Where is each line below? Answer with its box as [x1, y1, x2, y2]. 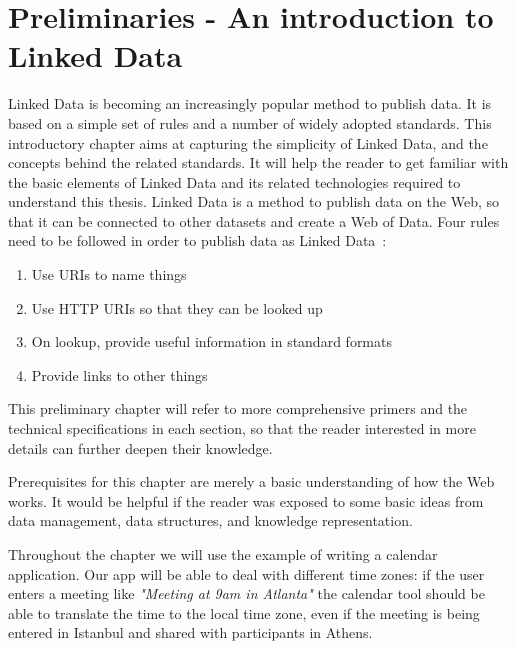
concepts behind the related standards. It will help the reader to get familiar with [8, 152, 509, 173]
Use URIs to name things [31, 264, 187, 285]
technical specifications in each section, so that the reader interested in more [8, 418, 476, 439]
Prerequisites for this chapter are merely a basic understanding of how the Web [8, 471, 495, 492]
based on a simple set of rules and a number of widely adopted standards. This [8, 112, 492, 133]
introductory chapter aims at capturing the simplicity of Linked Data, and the [8, 132, 488, 153]
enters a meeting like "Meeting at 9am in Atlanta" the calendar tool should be [8, 583, 485, 604]
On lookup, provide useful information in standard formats [31, 331, 392, 352]
